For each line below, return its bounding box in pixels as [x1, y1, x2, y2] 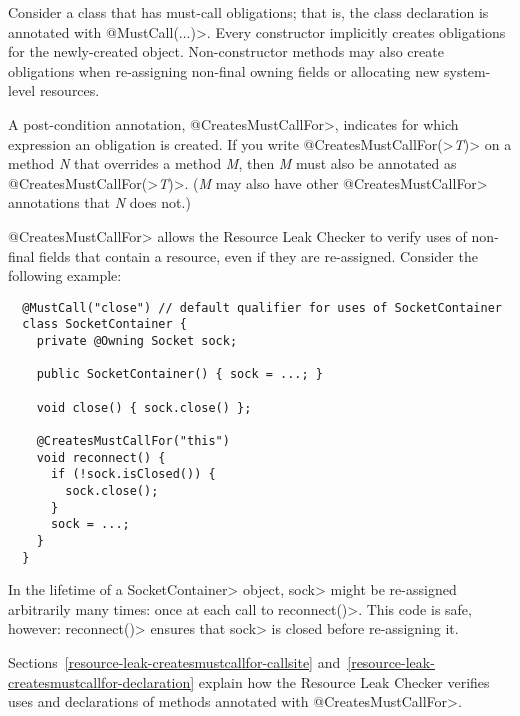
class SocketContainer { [22, 317, 187, 332]
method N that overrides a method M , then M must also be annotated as [8, 153, 457, 174]
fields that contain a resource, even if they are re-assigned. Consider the [39, 245, 478, 266]
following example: [8, 265, 122, 286]
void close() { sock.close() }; [36, 400, 252, 415]
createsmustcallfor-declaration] [8, 671, 195, 692]
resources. [39, 80, 100, 101]
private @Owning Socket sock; [36, 334, 238, 349]
